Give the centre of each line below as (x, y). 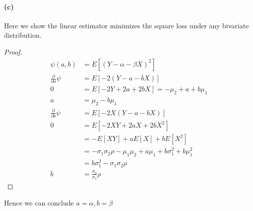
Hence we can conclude (39, 202)
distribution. (23, 35)
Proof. (13, 51)
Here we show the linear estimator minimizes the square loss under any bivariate (126, 25)
